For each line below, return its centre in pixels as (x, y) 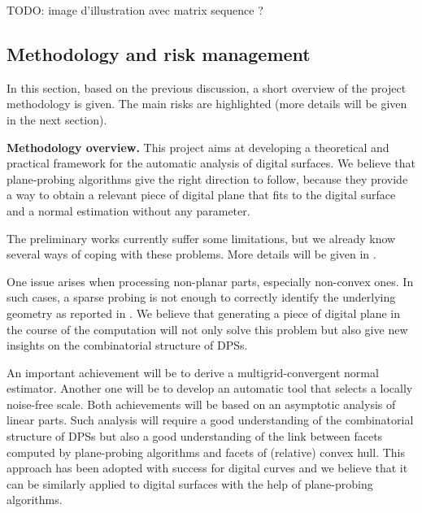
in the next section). (57, 119)
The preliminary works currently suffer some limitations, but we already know (201, 238)
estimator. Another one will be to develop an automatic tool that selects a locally (210, 388)
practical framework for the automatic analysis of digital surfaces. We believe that (211, 163)
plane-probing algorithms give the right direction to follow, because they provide (207, 178)
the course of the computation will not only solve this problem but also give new (207, 329)
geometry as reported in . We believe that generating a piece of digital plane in (204, 313)
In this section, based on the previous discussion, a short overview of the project (207, 87)
